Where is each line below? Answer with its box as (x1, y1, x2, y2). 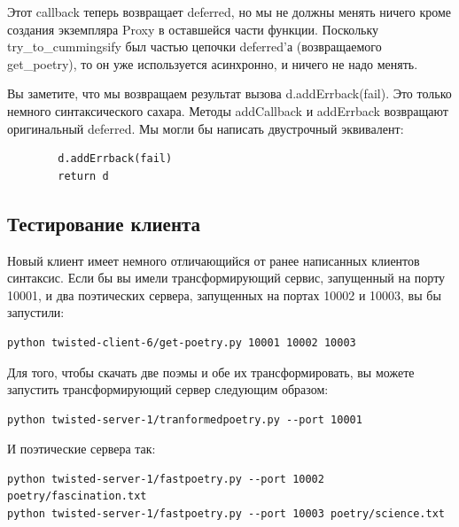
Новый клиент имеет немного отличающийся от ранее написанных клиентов (7, 251, 420, 269)
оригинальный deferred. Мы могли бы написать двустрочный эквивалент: (7, 119, 404, 137)
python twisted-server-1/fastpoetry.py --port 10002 (7, 472, 324, 485)
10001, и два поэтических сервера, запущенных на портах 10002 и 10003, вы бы (7, 285, 441, 304)
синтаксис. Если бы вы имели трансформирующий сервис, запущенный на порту (7, 268, 446, 287)
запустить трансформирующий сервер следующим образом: (7, 380, 329, 399)
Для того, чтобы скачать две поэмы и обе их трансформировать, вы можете (7, 362, 415, 381)
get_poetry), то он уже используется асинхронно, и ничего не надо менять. (7, 54, 418, 73)
